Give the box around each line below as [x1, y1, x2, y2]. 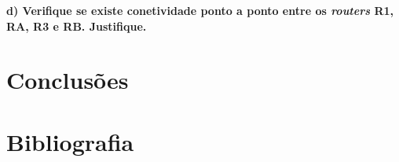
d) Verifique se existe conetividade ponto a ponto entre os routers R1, [6, 2, 394, 18]
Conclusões [6, 64, 129, 96]
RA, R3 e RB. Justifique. [6, 17, 147, 34]
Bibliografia [6, 125, 134, 157]
